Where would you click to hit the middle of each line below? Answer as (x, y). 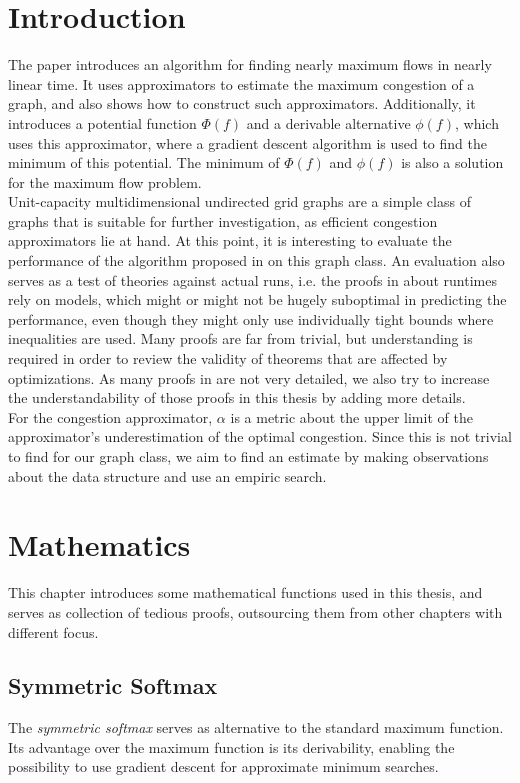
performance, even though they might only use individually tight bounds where (251, 318)
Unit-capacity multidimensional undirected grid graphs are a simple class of (239, 201)
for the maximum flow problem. (105, 181)
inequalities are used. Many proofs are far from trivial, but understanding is (240, 338)
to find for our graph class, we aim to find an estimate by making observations (248, 456)
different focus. (53, 631)
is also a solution (452, 162)
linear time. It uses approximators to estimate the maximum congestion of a (241, 83)
